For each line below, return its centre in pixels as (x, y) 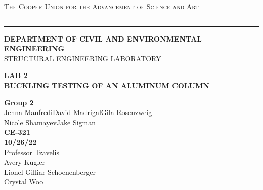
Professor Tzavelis (32, 152)
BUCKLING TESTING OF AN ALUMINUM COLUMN (107, 85)
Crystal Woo (24, 182)
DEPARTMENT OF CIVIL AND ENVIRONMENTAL (103, 38)
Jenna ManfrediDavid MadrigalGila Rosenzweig (78, 112)
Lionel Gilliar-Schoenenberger (50, 172)
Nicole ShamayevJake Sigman (50, 122)
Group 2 (19, 102)
